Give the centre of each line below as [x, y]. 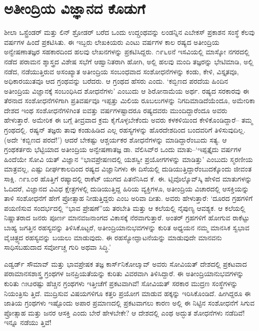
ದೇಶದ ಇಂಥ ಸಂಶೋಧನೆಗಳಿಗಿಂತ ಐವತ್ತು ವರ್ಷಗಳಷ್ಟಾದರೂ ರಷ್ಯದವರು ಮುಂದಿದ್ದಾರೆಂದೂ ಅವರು [116, 110]
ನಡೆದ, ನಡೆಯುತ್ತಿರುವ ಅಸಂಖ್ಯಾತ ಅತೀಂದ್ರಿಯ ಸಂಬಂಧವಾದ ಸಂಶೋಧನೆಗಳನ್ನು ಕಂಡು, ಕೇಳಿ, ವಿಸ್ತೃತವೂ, [122, 71]
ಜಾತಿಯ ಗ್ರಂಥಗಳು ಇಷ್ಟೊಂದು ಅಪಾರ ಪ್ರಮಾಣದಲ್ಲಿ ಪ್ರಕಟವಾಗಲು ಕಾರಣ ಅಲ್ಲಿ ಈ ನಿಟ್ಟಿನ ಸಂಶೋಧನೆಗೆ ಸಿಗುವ [129, 303]
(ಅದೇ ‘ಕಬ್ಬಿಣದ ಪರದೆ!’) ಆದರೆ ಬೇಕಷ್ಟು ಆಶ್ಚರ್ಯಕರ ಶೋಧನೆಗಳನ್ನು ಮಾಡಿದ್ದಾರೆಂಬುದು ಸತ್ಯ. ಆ [116, 139]
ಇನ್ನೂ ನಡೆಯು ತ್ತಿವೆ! [28, 322]
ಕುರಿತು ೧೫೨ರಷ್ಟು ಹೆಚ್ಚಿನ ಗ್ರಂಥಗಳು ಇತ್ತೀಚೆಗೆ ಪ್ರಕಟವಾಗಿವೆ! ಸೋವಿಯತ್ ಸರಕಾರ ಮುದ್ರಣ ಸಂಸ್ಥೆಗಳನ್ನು [121, 283]
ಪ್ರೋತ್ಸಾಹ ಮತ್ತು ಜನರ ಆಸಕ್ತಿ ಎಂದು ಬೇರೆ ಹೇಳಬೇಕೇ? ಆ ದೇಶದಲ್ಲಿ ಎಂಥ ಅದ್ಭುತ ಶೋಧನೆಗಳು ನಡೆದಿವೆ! [125, 312]
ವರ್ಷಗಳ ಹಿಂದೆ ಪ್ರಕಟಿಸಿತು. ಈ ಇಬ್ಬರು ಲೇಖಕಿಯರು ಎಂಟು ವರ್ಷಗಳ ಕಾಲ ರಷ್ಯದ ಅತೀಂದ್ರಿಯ [112, 42]
